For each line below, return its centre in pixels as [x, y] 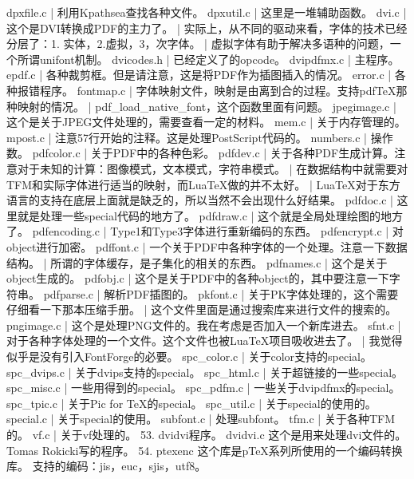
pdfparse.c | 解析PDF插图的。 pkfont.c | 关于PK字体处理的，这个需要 [221, 293]
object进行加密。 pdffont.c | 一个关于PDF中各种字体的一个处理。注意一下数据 [207, 246]
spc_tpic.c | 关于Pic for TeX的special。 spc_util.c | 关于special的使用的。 [191, 403]
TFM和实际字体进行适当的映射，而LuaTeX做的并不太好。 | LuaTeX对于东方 [203, 184]
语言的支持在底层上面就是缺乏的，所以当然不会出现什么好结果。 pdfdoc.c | [200, 200]
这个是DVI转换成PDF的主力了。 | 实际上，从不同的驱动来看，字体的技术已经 [207, 28]
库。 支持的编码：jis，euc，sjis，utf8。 [106, 466]
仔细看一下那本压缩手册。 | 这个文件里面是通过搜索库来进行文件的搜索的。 [202, 309]
